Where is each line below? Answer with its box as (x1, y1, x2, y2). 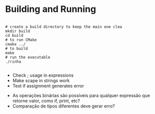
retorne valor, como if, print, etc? (12, 98, 80, 104)
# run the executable (5, 55, 51, 60)
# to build (5, 46, 28, 51)
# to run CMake (5, 37, 37, 42)
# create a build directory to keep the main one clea (5, 24, 122, 29)
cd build (5, 33, 24, 38)
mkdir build (5, 28, 30, 33)
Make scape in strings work (12, 77, 70, 83)
